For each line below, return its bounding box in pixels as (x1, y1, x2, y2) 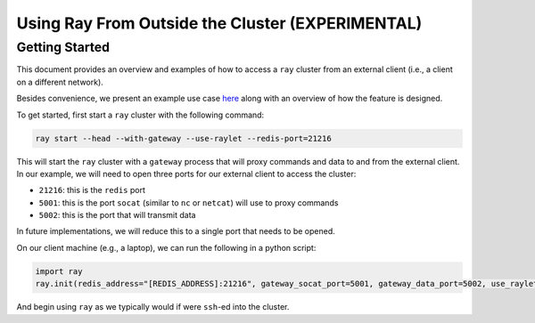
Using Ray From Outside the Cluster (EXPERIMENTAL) (16, 13, 423, 33)
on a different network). (16, 77, 104, 87)
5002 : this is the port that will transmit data (38, 210, 196, 221)
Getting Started (16, 39, 111, 55)
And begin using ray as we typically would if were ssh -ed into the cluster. (16, 302, 290, 312)
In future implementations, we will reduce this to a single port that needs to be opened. (16, 226, 336, 237)
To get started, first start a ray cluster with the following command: (16, 109, 265, 120)
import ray (35, 266, 83, 276)
